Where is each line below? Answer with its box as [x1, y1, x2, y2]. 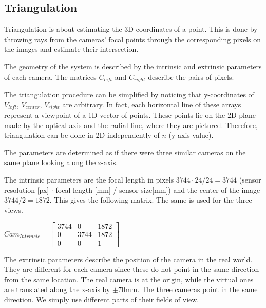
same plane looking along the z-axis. [4, 157, 118, 168]
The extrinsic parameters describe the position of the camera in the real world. [4, 253, 253, 264]
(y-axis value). [168, 130, 214, 140]
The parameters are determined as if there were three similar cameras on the [4, 147, 246, 157]
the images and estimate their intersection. [4, 44, 139, 55]
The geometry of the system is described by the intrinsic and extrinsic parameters [4, 61, 262, 71]
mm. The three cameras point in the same [125, 284, 258, 295]
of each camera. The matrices [4, 71, 97, 82]
